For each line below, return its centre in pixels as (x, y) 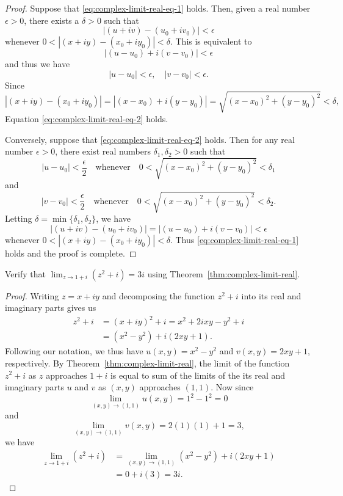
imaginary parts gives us (51, 308)
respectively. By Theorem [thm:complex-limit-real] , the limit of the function (147, 363)
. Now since (232, 387)
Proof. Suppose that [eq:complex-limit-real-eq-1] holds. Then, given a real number (158, 8)
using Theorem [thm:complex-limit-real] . (224, 273)
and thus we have (38, 64)
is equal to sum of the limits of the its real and (198, 375)
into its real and (271, 295)
